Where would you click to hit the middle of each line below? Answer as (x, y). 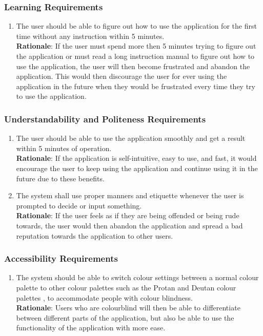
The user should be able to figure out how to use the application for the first (136, 26)
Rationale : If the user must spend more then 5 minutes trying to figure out (136, 46)
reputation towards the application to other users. (95, 235)
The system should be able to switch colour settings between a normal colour (137, 277)
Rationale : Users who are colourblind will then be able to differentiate (128, 308)
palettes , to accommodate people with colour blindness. (104, 297)
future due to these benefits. (60, 178)
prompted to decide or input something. (79, 205)
